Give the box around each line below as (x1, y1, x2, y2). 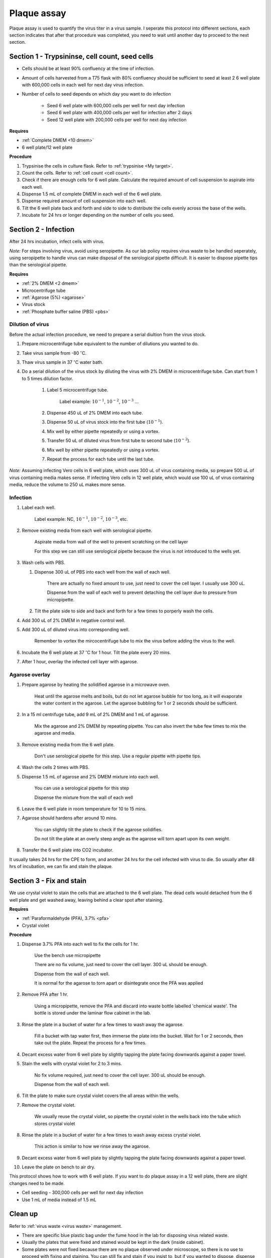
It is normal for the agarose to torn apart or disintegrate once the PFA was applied (34, 980, 203, 986)
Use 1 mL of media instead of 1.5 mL (22, 1197, 96, 1203)
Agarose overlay (9, 671, 51, 678)
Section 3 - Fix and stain (9, 877, 87, 885)
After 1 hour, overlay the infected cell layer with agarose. (22, 659, 138, 665)
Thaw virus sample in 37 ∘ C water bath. (22, 359, 103, 365)
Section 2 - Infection (9, 225, 75, 234)
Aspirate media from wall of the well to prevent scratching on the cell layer (34, 539, 188, 545)
